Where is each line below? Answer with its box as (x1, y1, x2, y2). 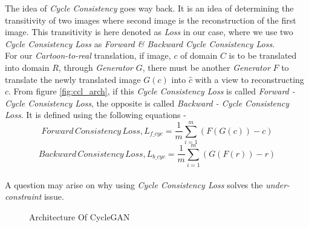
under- (265, 178, 290, 191)
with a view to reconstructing (195, 73, 304, 85)
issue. (44, 190, 64, 203)
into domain (5, 61, 50, 73)
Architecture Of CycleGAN (29, 210, 130, 223)
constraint (5, 190, 42, 203)
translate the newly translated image (5, 73, 141, 85)
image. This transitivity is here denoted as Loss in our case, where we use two (5, 25, 293, 38)
